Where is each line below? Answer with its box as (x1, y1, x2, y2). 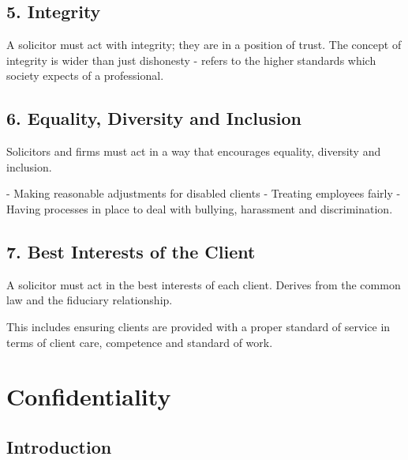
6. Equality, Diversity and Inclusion (6, 106, 302, 130)
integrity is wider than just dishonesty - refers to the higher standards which (6, 51, 376, 68)
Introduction (6, 434, 112, 458)
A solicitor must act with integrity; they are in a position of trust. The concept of (6, 36, 402, 53)
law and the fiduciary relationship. (6, 292, 173, 308)
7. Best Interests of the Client (6, 239, 256, 263)
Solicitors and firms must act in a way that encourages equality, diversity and (6, 143, 381, 160)
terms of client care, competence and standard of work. (6, 334, 273, 350)
